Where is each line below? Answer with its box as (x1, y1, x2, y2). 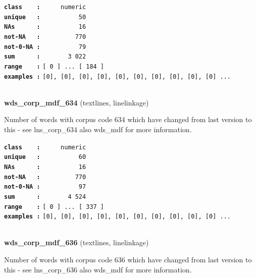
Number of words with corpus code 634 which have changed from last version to (4, 114, 252, 125)
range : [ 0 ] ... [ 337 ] (4, 203, 105, 210)
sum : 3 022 (4, 53, 86, 61)
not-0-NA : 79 (4, 43, 86, 50)
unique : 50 (4, 13, 86, 21)
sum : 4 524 (4, 193, 86, 200)
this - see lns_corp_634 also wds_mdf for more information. (4, 124, 192, 135)
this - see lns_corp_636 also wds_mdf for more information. (4, 264, 192, 274)
